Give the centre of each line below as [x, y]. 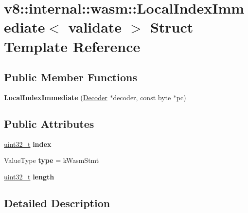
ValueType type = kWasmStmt [52, 160]
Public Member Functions [71, 77]
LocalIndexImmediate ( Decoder [56, 97]
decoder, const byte [142, 97]
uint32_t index [28, 144]
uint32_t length [29, 176]
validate [95, 27]
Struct [172, 27]
